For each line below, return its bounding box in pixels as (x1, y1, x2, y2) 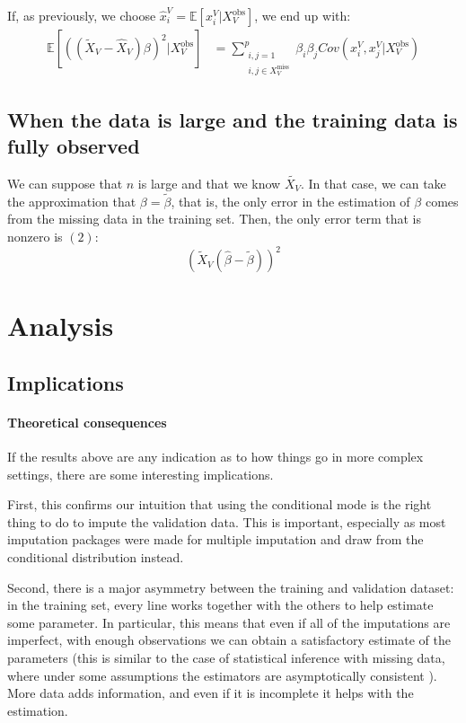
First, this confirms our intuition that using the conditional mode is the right (7, 495, 432, 514)
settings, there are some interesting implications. (7, 464, 274, 483)
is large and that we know (137, 173, 281, 192)
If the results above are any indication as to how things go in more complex (7, 447, 424, 466)
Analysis (7, 307, 114, 344)
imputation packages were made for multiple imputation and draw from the (7, 530, 424, 549)
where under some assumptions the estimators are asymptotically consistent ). (7, 666, 437, 684)
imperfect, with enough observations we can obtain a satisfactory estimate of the (7, 630, 451, 649)
